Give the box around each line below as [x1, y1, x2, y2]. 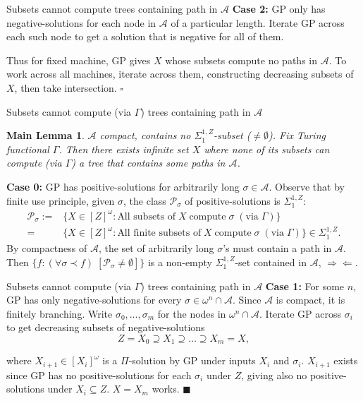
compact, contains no [99, 128, 191, 143]
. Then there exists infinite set [59, 141, 189, 156]
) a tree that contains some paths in [71, 155, 226, 170]
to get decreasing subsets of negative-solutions [6, 320, 205, 335]
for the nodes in [157, 306, 226, 321]
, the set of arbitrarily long [98, 240, 214, 255]
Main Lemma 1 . [6, 128, 85, 143]
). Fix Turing [269, 128, 326, 143]
